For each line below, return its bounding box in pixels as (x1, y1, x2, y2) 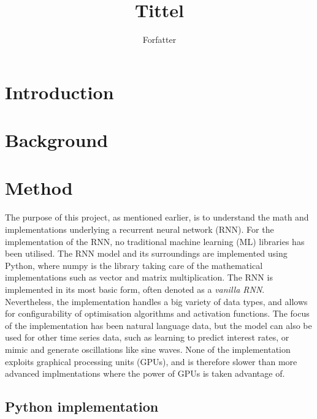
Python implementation (5, 397, 159, 416)
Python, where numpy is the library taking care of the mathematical (5, 259, 263, 271)
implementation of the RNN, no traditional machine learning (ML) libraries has (5, 235, 305, 247)
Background (5, 127, 109, 153)
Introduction (5, 79, 114, 104)
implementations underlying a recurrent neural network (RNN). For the (5, 223, 274, 235)
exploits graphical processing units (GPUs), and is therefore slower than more (5, 355, 297, 368)
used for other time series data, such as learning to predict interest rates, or (5, 331, 289, 344)
